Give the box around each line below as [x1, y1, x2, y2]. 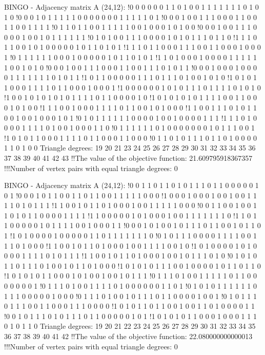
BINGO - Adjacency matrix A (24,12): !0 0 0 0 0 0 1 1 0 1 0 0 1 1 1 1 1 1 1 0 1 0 [4, 2, 259, 12]
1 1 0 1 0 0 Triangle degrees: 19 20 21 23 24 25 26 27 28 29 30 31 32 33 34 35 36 [4, 142, 256, 153]
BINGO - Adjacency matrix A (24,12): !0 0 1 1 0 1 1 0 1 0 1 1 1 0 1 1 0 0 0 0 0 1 [4, 180, 259, 191]
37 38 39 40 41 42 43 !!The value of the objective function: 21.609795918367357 [4, 152, 253, 163]
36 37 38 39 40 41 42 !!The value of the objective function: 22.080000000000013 [4, 331, 253, 341]
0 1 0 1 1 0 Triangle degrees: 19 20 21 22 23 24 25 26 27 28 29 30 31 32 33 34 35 [4, 321, 256, 331]
